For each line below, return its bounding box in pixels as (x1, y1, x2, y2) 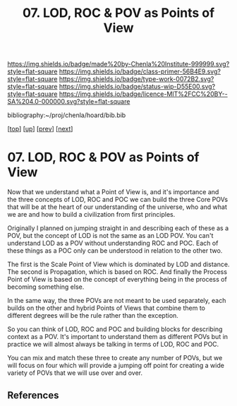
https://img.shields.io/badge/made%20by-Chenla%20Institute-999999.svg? (7, 60, 230, 68)
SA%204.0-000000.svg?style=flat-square (7, 97, 130, 106)
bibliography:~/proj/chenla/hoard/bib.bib (7, 111, 126, 119)
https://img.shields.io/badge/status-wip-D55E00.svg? (59, 83, 216, 91)
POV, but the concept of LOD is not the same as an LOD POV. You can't (7, 232, 214, 240)
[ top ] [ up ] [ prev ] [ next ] (7, 125, 73, 133)
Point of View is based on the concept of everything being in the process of (7, 275, 227, 284)
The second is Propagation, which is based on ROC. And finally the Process (7, 268, 228, 276)
